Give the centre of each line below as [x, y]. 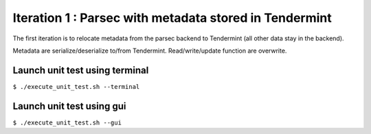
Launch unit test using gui [69, 106]
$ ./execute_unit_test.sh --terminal [76, 86]
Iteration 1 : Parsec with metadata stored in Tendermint [172, 18]
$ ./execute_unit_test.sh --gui [67, 122]
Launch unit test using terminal [81, 70]
